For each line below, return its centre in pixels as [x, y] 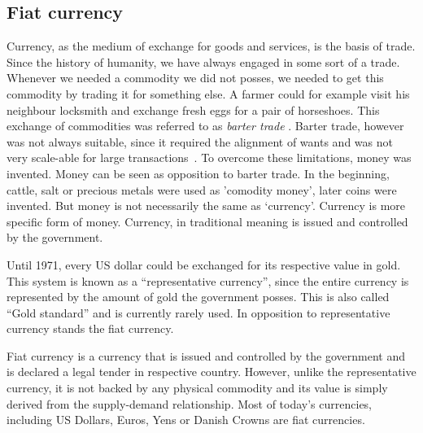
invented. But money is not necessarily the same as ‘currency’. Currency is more [206, 206]
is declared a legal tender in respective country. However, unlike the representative [211, 372]
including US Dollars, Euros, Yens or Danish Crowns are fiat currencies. [186, 420]
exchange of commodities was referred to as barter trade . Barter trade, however [205, 126]
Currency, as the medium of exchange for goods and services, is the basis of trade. [211, 46]
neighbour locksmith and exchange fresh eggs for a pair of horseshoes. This [193, 109]
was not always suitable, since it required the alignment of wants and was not [200, 141]
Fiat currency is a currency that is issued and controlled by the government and [206, 355]
